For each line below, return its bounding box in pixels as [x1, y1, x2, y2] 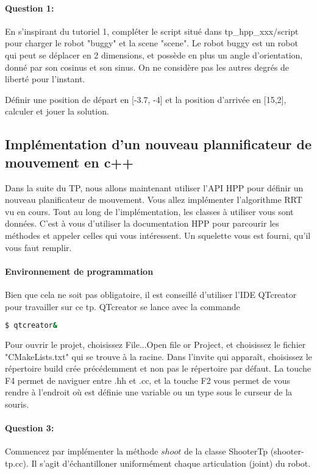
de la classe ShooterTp [183, 445, 268, 458]
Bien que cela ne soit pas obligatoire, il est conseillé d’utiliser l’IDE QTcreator [5, 288, 297, 300]
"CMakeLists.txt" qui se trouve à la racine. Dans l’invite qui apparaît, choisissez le [5, 350, 312, 363]
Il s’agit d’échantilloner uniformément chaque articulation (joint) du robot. [31, 456, 311, 469]
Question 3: [5, 422, 54, 434]
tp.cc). [5, 456, 29, 469]
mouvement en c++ [5, 152, 134, 171]
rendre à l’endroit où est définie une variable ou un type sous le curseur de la [5, 386, 293, 398]
